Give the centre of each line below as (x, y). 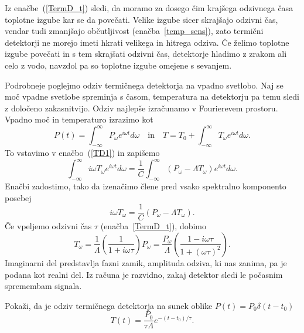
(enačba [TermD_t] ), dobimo (153, 226)
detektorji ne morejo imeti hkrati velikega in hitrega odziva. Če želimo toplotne (147, 42)
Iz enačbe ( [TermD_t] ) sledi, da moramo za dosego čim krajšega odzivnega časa (149, 8)
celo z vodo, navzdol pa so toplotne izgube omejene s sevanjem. (118, 65)
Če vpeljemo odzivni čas (48, 226)
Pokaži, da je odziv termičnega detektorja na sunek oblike (109, 305)
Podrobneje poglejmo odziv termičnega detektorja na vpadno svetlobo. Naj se (144, 85)
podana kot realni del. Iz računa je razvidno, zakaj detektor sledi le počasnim (144, 274)
